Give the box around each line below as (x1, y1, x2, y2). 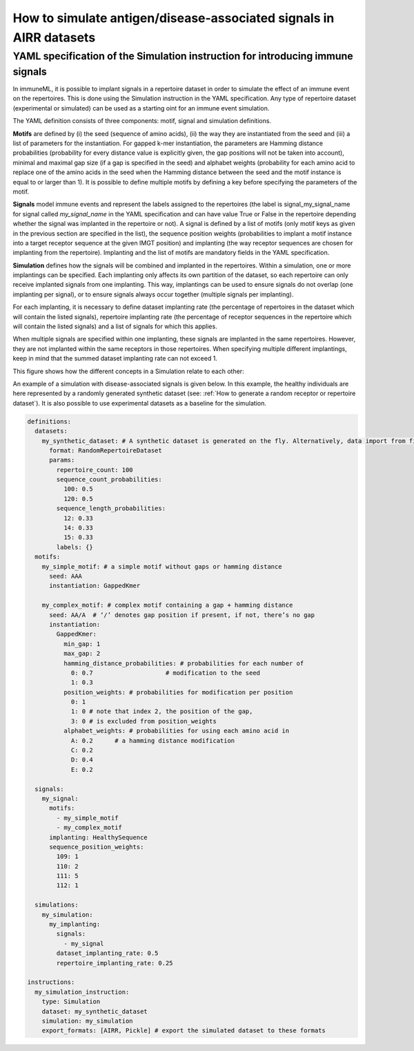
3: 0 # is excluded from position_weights (70, 717, 217, 725)
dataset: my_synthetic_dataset (41, 1007, 148, 1015)
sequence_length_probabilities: (56, 504, 166, 513)
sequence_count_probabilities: (56, 475, 162, 484)
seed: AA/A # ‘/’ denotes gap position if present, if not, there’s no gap (49, 611, 315, 618)
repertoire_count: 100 (56, 466, 134, 473)
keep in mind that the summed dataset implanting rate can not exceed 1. (12, 354, 217, 363)
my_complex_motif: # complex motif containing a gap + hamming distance (41, 601, 293, 609)
